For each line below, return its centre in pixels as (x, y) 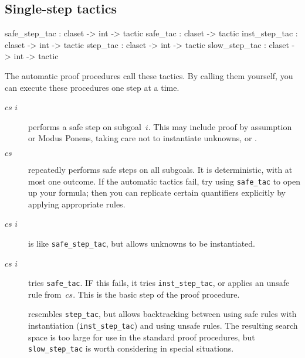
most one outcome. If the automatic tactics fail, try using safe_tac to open (164, 181)
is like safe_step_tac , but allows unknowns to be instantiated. (142, 243)
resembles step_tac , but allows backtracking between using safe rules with (162, 314)
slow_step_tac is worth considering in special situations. (131, 348)
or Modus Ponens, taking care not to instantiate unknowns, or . (143, 138)
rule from (45, 294)
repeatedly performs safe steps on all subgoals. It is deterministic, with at (160, 169)
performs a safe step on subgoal (85, 126)
